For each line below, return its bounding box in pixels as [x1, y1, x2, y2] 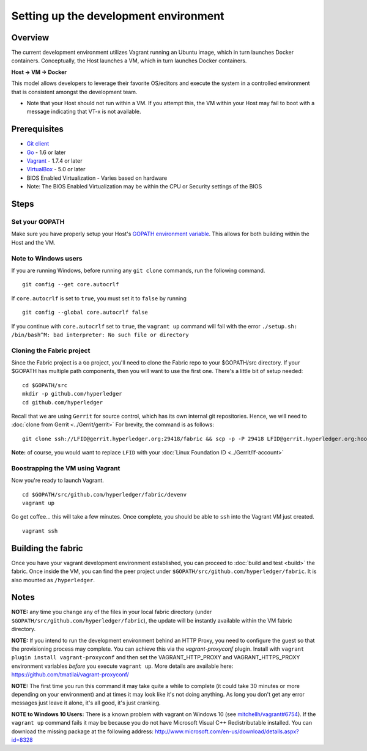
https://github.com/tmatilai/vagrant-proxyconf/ [11, 671, 130, 678]
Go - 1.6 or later [26, 149, 66, 156]
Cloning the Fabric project [11, 346, 91, 355]
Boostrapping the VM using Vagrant [11, 464, 120, 472]
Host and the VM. [11, 239, 56, 246]
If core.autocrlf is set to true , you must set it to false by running [11, 294, 187, 302]
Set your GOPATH [11, 218, 65, 226]
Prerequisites [11, 124, 64, 135]
